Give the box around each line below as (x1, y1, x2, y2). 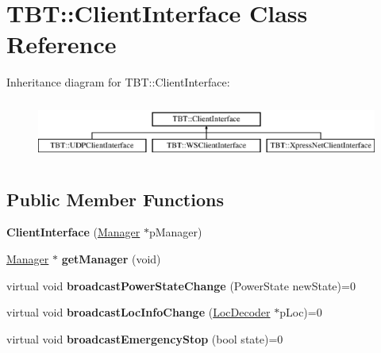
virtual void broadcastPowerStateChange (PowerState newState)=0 (6, 277, 356, 294)
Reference (6, 28, 117, 60)
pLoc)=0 (279, 304, 322, 320)
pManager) (148, 224, 202, 240)
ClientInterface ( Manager (6, 224, 140, 240)
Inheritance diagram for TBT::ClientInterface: (6, 74, 230, 90)
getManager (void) (61, 250, 161, 267)
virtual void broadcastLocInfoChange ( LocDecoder (6, 304, 271, 320)
